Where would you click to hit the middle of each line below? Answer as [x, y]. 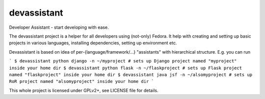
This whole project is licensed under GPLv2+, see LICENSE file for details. [84, 90]
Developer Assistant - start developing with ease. [59, 27]
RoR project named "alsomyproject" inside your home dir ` [82, 81]
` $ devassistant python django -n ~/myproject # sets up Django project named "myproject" [123, 61]
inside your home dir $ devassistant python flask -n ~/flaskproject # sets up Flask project [126, 68]
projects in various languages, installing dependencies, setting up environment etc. [93, 43]
